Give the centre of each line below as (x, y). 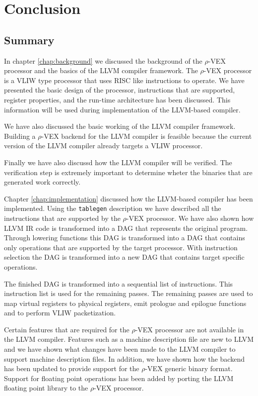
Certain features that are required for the (67, 329)
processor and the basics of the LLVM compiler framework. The (101, 70)
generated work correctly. (42, 182)
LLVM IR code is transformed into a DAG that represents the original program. (126, 228)
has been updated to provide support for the (72, 368)
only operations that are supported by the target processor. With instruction (121, 247)
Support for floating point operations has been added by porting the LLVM (119, 378)
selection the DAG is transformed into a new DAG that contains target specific (124, 257)
